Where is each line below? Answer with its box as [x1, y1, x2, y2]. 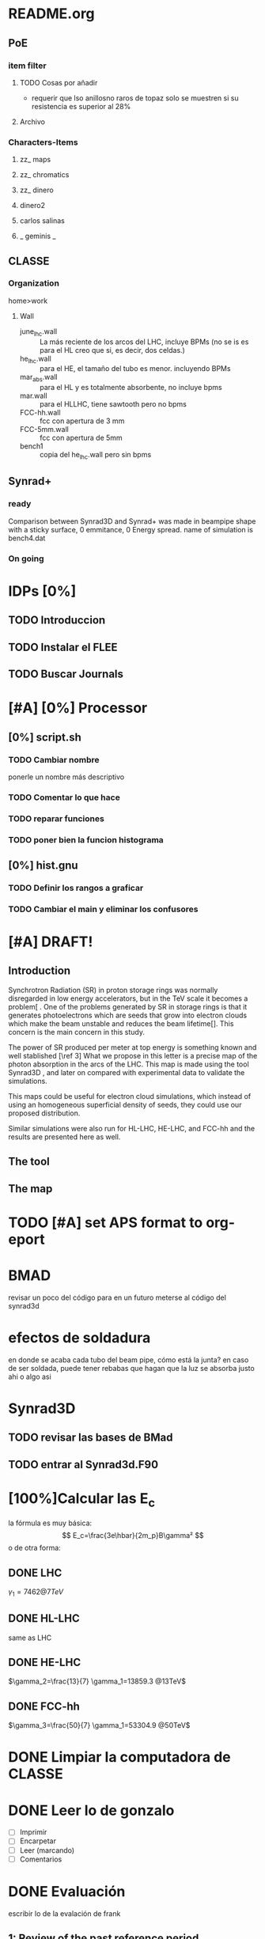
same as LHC [8, 1633, 52, 1642]
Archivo [19, 116, 46, 127]
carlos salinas [19, 216, 65, 225]
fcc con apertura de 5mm [39, 433, 123, 443]
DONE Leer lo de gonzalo [8, 1801, 175, 1820]
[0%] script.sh [8, 730, 81, 744]
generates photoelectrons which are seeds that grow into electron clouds [8, 1010, 248, 1020]
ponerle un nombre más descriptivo [8, 772, 125, 782]
